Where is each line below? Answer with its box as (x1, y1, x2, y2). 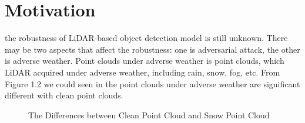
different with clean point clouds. (5, 89, 123, 101)
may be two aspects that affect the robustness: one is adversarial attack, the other (5, 43, 300, 55)
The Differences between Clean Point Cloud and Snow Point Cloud (28, 108, 270, 121)
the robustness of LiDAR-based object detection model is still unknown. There (5, 32, 288, 44)
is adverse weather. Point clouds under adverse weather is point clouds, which (5, 54, 284, 67)
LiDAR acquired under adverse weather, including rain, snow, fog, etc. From (5, 66, 280, 78)
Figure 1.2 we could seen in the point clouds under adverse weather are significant (5, 77, 300, 90)
